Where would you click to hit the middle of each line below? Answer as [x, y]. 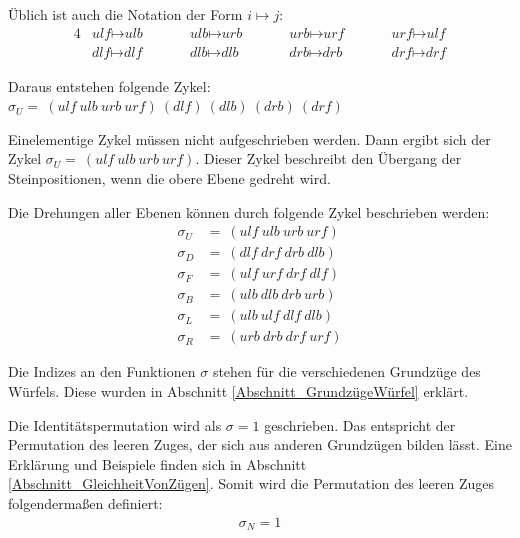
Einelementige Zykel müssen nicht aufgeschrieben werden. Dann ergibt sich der [249, 138]
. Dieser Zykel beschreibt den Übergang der [328, 158]
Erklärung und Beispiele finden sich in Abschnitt [157, 463]
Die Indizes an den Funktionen [102, 371]
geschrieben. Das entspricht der [360, 424]
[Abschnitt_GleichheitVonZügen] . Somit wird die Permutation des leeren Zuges [251, 483]
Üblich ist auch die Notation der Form [125, 14]
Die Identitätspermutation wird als [115, 424]
